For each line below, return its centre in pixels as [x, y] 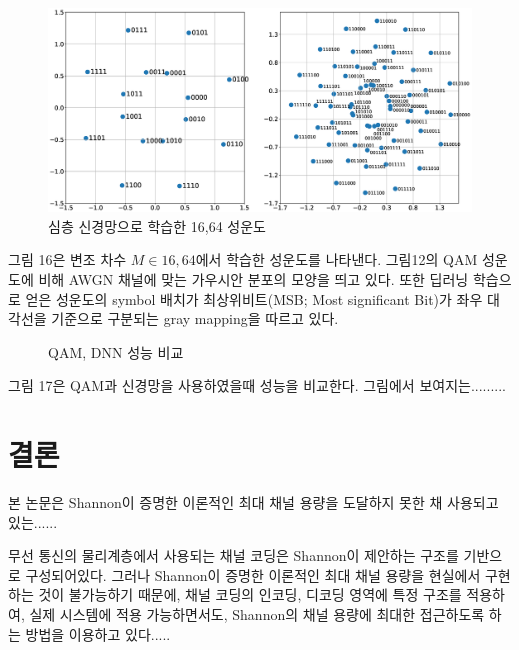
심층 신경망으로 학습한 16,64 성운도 [157, 225]
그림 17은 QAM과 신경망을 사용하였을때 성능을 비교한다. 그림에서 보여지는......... [257, 385]
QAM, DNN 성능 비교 [116, 351]
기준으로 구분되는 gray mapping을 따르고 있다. [195, 318]
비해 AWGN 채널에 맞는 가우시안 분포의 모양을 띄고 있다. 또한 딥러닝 [253, 278]
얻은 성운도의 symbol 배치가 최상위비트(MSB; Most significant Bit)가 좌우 [254, 298]
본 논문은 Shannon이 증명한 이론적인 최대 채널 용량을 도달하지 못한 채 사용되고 [253, 502]
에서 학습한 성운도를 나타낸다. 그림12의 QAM [336, 259]
